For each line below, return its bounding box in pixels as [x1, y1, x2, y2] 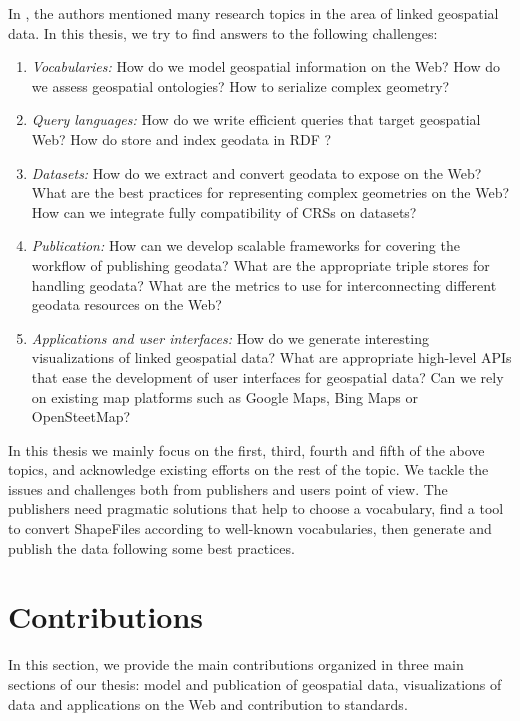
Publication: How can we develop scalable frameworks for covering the [31, 235, 460, 256]
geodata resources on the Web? [31, 294, 222, 315]
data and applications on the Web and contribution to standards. [8, 693, 408, 714]
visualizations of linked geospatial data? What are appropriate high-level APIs [31, 347, 512, 368]
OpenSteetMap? [31, 406, 131, 427]
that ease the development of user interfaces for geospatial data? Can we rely [31, 366, 504, 387]
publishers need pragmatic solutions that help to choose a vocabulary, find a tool [8, 498, 504, 519]
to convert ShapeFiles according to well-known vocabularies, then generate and [8, 518, 492, 539]
